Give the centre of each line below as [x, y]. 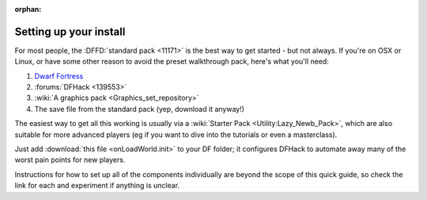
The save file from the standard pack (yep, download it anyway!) [140, 109]
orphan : [28, 9]
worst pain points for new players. [70, 160]
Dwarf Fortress [59, 76]
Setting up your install [70, 31]
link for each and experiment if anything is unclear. [97, 186]
